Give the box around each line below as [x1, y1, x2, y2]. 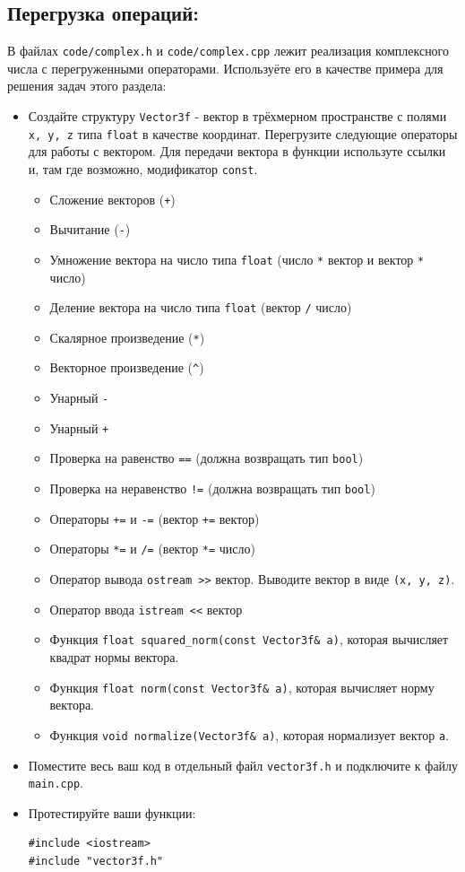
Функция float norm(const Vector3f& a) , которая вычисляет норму [49, 677, 435, 696]
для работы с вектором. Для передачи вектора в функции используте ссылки [28, 142, 446, 161]
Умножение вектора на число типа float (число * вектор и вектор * [49, 249, 425, 268]
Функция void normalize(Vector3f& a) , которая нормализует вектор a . [49, 725, 449, 744]
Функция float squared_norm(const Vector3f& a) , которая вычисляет [49, 630, 449, 649]
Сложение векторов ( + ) [49, 189, 176, 208]
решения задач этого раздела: [7, 76, 167, 95]
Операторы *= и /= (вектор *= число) [49, 539, 255, 558]
